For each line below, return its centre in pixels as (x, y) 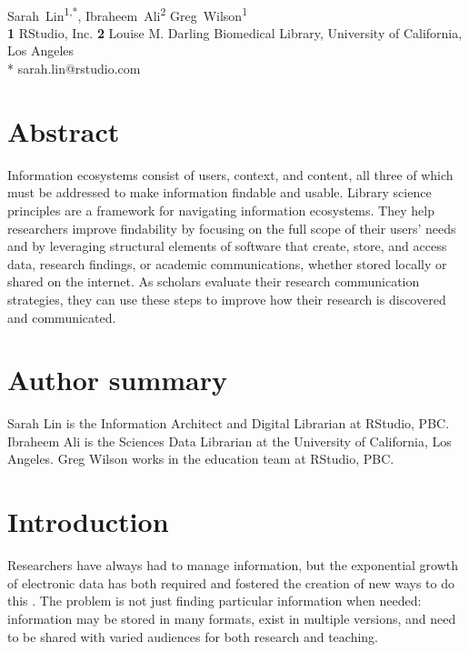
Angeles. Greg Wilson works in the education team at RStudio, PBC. (201, 459)
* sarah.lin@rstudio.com (74, 69)
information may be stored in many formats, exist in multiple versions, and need (232, 618)
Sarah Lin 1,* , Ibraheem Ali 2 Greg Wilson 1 (127, 14)
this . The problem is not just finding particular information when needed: (215, 601)
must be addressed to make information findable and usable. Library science (220, 192)
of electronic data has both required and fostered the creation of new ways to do (231, 582)
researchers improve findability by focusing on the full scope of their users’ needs (232, 228)
